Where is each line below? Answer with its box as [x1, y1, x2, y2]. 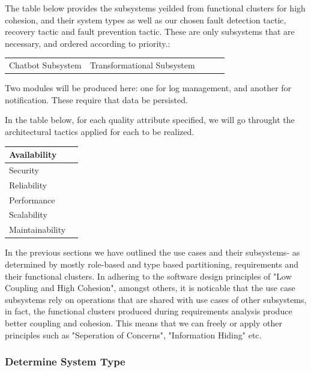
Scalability [9, 208, 47, 221]
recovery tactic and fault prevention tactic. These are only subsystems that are [5, 25, 295, 38]
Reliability [9, 178, 47, 191]
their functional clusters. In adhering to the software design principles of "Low [5, 269, 292, 282]
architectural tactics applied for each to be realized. [5, 125, 195, 137]
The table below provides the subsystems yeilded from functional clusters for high [5, 2, 306, 14]
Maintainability [9, 223, 66, 236]
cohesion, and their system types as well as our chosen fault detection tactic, [5, 13, 286, 26]
